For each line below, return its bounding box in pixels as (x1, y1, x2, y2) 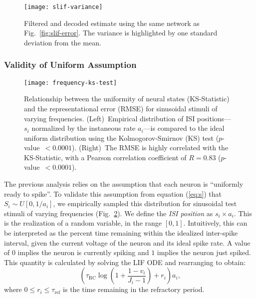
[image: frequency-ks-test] (24, 79, 117, 86)
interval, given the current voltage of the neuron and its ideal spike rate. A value (4, 237, 251, 248)
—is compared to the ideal (143, 123, 225, 133)
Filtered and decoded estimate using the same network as (24, 17, 200, 28)
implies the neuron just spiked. (157, 247, 251, 258)
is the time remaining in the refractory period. (63, 284, 205, 295)
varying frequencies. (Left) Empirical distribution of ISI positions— (24, 113, 232, 123)
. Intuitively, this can (183, 218, 248, 228)
